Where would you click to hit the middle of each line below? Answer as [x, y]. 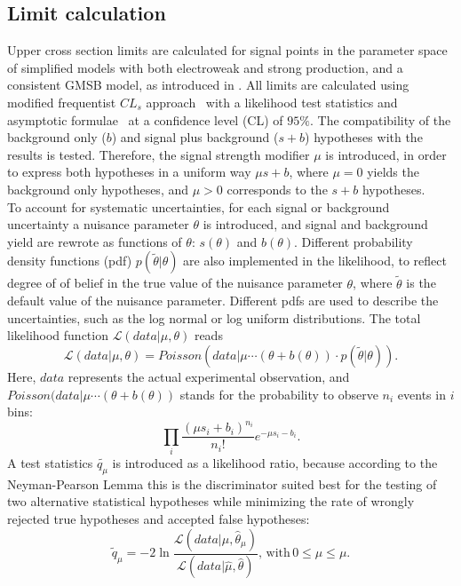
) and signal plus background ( [195, 137]
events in [421, 394]
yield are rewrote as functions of [95, 241]
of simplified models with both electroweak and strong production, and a [205, 67]
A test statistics [50, 463]
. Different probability [354, 241]
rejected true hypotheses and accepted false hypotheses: [159, 518]
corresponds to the [277, 189]
